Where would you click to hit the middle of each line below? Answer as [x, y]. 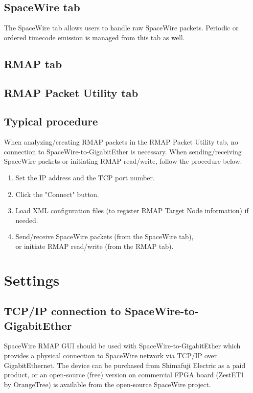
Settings [32, 280]
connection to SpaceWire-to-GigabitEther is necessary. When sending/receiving [123, 151]
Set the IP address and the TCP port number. [85, 177]
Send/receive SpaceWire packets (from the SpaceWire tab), [104, 236]
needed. [27, 220]
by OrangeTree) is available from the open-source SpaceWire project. [107, 384]
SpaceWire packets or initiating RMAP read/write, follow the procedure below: [123, 161]
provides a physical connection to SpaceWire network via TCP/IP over [111, 356]
